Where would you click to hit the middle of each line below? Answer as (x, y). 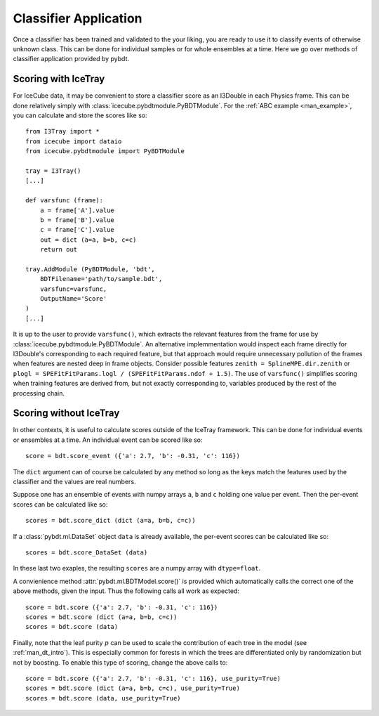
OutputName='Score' (73, 299)
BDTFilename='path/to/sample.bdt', (101, 279)
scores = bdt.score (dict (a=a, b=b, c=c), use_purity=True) (133, 688)
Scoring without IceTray (66, 414)
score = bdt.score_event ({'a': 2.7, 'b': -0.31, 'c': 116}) (133, 456)
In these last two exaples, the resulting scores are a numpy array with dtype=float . (137, 568)
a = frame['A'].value (77, 210)
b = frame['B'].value (77, 220)
